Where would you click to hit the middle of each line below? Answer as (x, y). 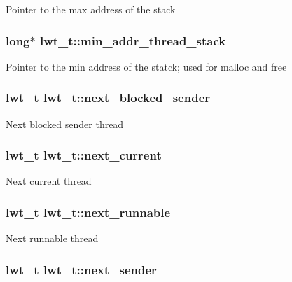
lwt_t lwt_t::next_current (84, 155)
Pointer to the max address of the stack (91, 9)
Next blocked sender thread (65, 124)
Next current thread (49, 181)
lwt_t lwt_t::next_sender (81, 269)
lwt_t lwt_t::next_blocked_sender (108, 98)
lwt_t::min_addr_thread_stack (133, 40)
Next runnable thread (52, 238)
